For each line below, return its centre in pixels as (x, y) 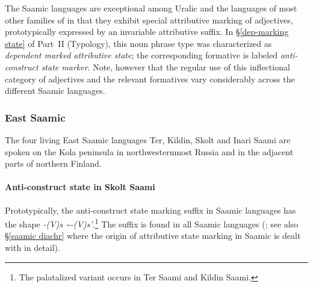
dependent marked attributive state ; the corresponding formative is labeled (141, 55)
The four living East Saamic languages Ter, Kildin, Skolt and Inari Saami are (148, 139)
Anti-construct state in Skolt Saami (80, 187)
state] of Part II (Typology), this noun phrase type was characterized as (138, 43)
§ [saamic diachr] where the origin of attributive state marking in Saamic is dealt (153, 236)
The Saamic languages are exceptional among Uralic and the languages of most (151, 8)
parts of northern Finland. (53, 163)
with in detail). (33, 247)
